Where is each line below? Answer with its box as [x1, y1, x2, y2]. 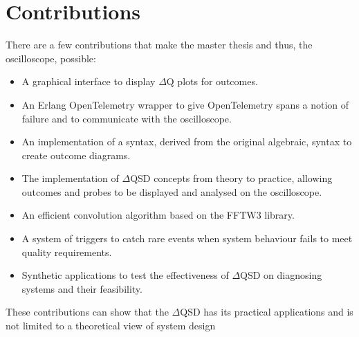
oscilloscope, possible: [6, 51, 96, 65]
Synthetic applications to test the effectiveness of [21, 268, 229, 282]
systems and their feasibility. [21, 281, 142, 295]
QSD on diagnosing [240, 268, 322, 282]
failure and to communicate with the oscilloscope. [21, 111, 232, 125]
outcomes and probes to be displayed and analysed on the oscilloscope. [21, 184, 322, 199]
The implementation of [21, 171, 119, 185]
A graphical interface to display [21, 74, 156, 89]
